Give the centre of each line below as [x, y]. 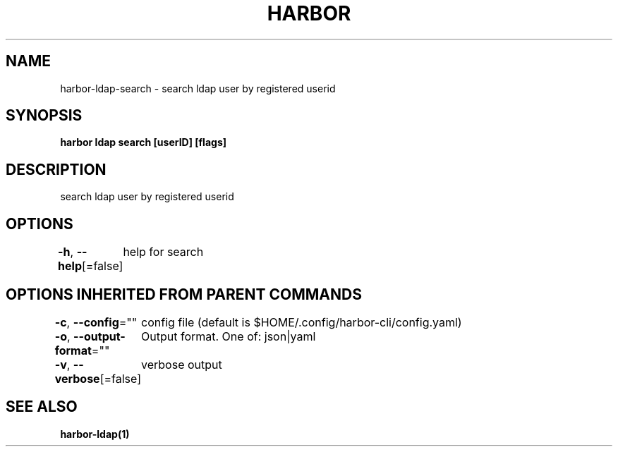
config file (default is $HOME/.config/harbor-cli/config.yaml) [302, 322]
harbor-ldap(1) [95, 434]
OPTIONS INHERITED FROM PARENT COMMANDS [184, 294]
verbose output [182, 364]
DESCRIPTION [56, 169]
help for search [163, 252]
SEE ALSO [42, 407]
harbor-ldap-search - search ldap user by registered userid [198, 88]
